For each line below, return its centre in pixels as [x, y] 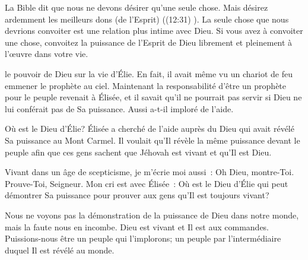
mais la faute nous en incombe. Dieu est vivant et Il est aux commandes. [137, 226]
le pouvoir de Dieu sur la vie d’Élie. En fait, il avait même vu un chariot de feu [149, 73]
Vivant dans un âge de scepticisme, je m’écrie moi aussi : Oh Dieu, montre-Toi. [150, 172]
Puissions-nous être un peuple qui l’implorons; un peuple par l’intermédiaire [143, 238]
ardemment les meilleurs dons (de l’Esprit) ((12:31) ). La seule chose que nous [147, 19]
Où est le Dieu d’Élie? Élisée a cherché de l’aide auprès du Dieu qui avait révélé [150, 129]
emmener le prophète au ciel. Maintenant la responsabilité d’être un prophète [146, 85]
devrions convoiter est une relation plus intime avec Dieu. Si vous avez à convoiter [154, 31]
